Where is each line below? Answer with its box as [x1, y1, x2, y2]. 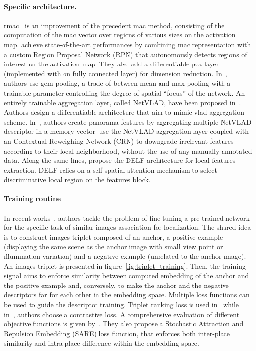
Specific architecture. [4, 1, 77, 11]
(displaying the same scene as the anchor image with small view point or [4, 241, 223, 252]
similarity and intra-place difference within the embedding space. [4, 338, 199, 348]
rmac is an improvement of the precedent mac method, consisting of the [4, 20, 224, 30]
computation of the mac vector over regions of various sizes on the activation [4, 30, 236, 40]
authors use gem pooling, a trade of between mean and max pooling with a [4, 78, 231, 88]
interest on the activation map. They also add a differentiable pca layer [4, 59, 219, 69]
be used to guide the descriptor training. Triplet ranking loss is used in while [4, 299, 239, 310]
